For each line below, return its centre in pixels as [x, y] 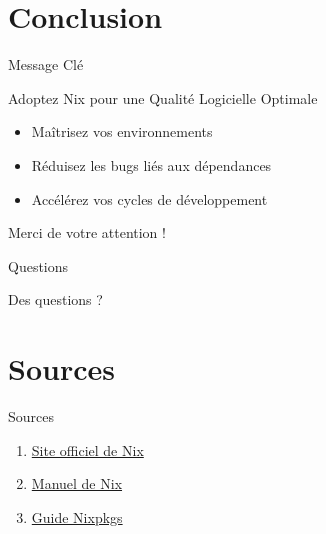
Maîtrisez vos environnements [122, 131]
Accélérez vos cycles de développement [149, 198]
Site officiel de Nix [87, 449]
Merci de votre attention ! [87, 232]
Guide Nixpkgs [77, 516]
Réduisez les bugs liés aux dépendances [151, 164]
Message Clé [46, 64]
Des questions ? [55, 299]
